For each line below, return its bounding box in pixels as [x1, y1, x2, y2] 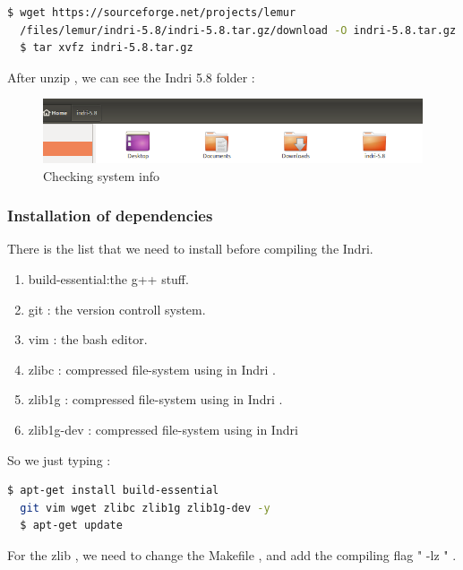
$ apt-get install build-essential [7, 484, 219, 497]
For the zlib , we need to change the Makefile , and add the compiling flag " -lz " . [7, 545, 457, 564]
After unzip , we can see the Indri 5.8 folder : [7, 67, 255, 86]
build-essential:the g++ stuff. [28, 269, 189, 288]
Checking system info [43, 166, 160, 185]
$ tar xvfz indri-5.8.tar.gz [20, 41, 193, 55]
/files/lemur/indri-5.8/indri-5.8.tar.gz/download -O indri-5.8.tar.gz [20, 23, 457, 37]
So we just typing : [7, 450, 111, 469]
